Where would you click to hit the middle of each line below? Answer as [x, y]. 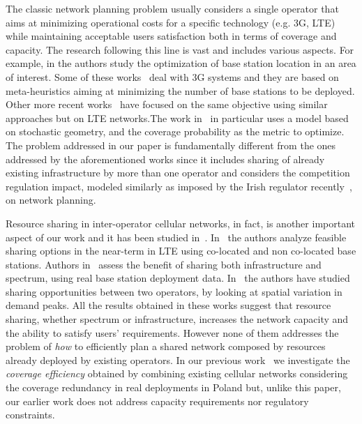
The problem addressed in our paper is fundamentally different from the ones [171, 145]
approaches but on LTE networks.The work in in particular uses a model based [177, 118]
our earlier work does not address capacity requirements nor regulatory [157, 401]
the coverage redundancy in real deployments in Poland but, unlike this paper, [173, 387]
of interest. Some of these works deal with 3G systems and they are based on [172, 76]
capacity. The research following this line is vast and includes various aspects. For [180, 49]
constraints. [30, 415]
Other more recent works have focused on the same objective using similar [167, 104]
